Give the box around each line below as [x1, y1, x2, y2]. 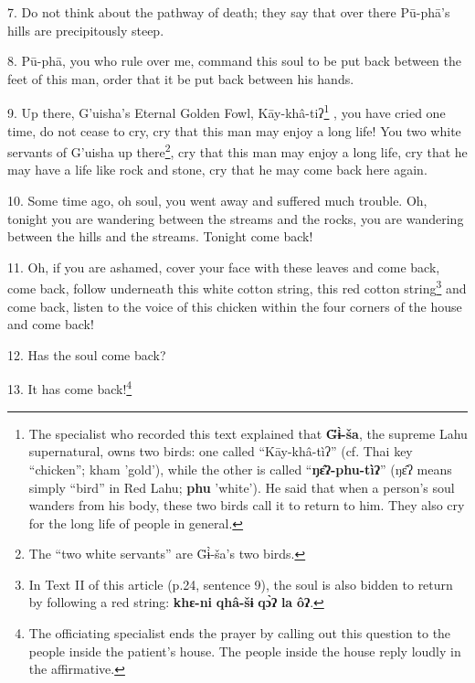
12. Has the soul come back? [7, 345, 166, 364]
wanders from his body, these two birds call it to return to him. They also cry [28, 496, 465, 515]
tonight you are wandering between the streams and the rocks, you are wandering [7, 208, 464, 228]
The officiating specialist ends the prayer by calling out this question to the [28, 624, 451, 643]
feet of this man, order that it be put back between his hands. [7, 69, 354, 88]
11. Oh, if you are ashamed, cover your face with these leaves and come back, [7, 257, 440, 276]
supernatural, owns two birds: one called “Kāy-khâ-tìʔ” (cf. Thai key [28, 442, 413, 461]
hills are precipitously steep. [7, 20, 164, 39]
